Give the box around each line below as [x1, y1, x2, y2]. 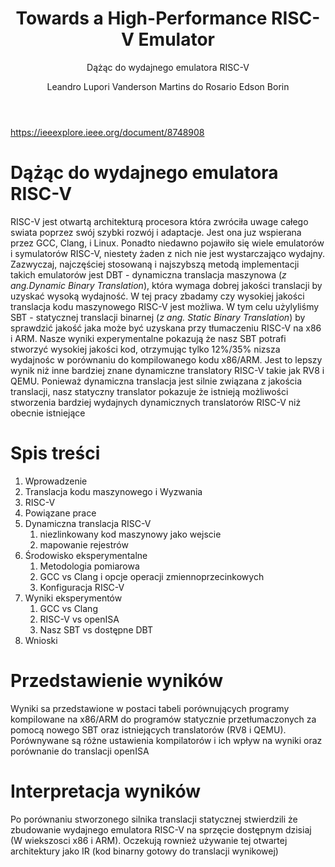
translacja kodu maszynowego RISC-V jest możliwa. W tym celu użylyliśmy [10, 300, 320, 312]
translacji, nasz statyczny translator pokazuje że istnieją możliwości [10, 385, 289, 397]
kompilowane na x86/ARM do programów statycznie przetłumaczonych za [10, 713, 317, 725]
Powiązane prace [24, 507, 97, 519]
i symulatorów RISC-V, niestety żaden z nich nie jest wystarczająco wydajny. [10, 247, 326, 259]
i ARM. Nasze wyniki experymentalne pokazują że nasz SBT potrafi [10, 332, 287, 344]
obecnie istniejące [10, 407, 86, 419]
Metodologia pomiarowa [39, 560, 140, 572]
